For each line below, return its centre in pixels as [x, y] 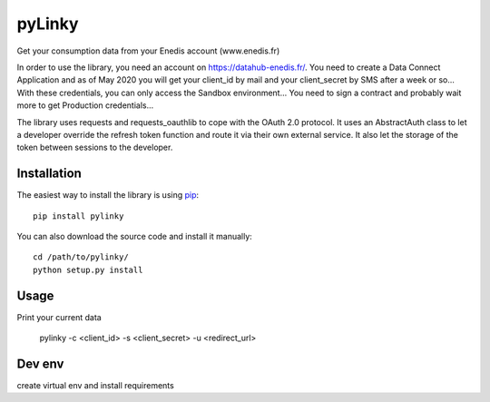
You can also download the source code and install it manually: [135, 236]
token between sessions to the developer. [95, 147]
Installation [49, 174]
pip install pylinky [78, 216]
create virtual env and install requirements [95, 385]
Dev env [40, 363]
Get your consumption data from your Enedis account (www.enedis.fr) [148, 51]
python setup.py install [88, 270]
